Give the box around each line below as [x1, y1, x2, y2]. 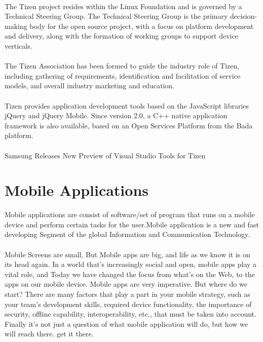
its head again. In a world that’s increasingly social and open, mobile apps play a [5, 259, 257, 269]
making [5, 20, 27, 31]
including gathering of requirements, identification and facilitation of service [5, 70, 241, 81]
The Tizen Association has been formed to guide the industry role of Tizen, [5, 60, 240, 71]
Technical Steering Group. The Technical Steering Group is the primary [5, 11, 228, 21]
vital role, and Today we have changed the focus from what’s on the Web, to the [5, 268, 255, 279]
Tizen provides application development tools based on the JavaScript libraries [5, 100, 249, 111]
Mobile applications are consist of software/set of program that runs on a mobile [5, 209, 255, 220]
